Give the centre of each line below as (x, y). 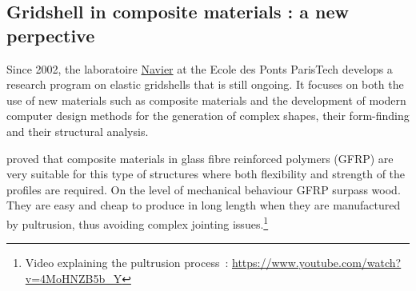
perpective (51, 35)
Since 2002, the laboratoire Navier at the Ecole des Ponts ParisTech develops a (200, 68)
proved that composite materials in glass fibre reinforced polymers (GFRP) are (200, 158)
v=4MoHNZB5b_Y (74, 278)
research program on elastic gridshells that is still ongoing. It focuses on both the (205, 84)
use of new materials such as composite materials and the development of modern (206, 100)
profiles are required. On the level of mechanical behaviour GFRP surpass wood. (204, 189)
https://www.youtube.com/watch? (316, 263)
